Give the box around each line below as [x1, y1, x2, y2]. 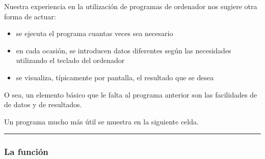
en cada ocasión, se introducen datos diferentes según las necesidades [16, 45, 231, 55]
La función [4, 145, 48, 158]
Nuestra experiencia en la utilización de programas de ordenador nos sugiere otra [4, 1, 257, 11]
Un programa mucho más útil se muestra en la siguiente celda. [4, 116, 199, 126]
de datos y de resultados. [4, 99, 82, 110]
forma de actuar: [4, 11, 56, 21]
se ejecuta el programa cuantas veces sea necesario [16, 28, 173, 39]
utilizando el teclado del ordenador [16, 55, 125, 66]
